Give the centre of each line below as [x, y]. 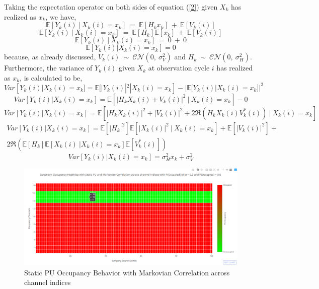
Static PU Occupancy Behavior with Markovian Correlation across [127, 272]
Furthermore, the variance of [48, 68]
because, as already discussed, [50, 57]
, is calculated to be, [51, 77]
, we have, [61, 16]
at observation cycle [179, 68]
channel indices [48, 282]
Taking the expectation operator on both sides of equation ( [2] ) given [111, 7]
